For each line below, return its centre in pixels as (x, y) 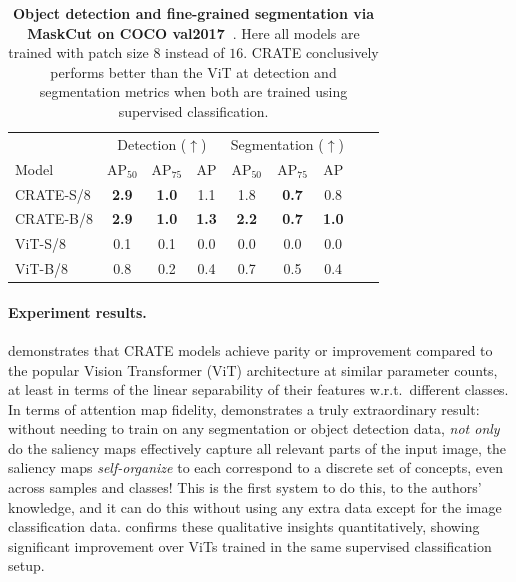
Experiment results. (77, 311)
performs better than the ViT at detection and (193, 71)
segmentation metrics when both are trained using (193, 91)
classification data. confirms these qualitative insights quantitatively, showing (244, 526)
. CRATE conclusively (311, 52)
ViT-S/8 (40, 243)
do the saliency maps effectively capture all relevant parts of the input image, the (257, 447)
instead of (195, 52)
